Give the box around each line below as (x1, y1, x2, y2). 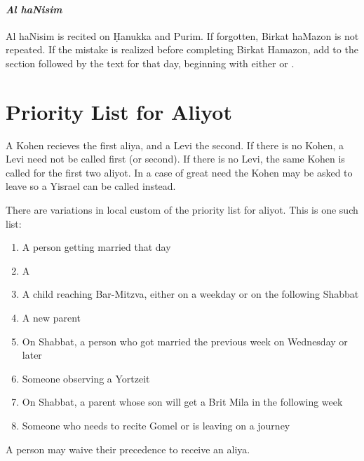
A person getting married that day (22, 240, 171, 254)
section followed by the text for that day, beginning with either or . (6, 55, 295, 70)
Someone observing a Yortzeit (22, 371, 150, 385)
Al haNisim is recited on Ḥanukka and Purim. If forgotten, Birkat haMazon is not (6, 28, 359, 43)
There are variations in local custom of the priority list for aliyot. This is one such (6, 202, 358, 217)
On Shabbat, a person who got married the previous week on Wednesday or (22, 333, 348, 348)
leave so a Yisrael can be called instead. (6, 179, 176, 193)
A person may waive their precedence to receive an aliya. (6, 441, 250, 456)
